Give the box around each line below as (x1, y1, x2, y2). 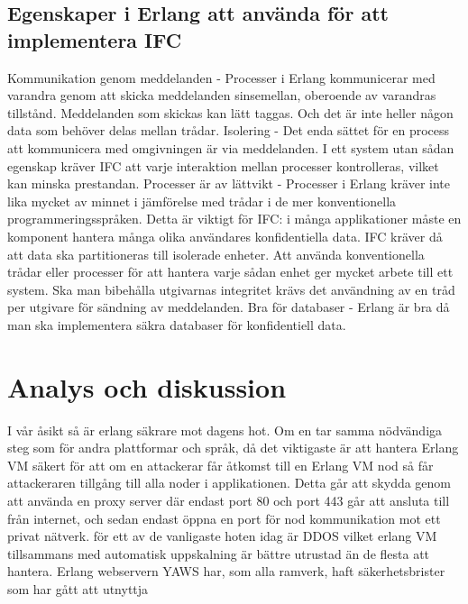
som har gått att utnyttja (7, 579, 149, 598)
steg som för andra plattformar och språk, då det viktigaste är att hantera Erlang (7, 438, 459, 457)
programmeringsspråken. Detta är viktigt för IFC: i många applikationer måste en (7, 209, 462, 228)
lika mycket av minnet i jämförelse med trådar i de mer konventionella (7, 191, 397, 210)
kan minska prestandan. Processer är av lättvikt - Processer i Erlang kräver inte (7, 174, 451, 193)
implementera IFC (7, 25, 182, 53)
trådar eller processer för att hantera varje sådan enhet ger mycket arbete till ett (7, 262, 454, 281)
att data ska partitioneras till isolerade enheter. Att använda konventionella (7, 244, 425, 263)
